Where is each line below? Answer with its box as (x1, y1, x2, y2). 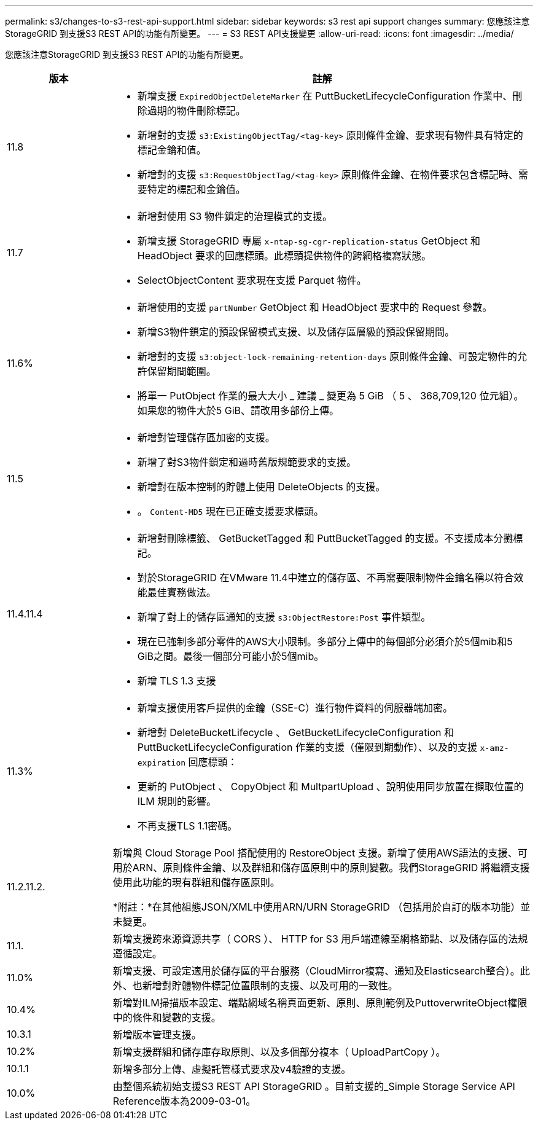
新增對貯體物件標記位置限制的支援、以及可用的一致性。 (142, 979, 398, 992)
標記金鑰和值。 (137, 144, 206, 156)
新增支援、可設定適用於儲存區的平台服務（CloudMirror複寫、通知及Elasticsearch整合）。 (112, 965, 520, 977)
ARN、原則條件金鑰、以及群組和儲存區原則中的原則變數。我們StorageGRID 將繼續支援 (132, 861, 530, 874)
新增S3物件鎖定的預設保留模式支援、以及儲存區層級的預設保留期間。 (137, 326, 454, 338)
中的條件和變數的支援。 (112, 1011, 221, 1024)
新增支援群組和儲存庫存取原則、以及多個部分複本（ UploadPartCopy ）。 (112, 1046, 446, 1058)
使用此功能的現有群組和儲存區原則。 (112, 876, 280, 888)
